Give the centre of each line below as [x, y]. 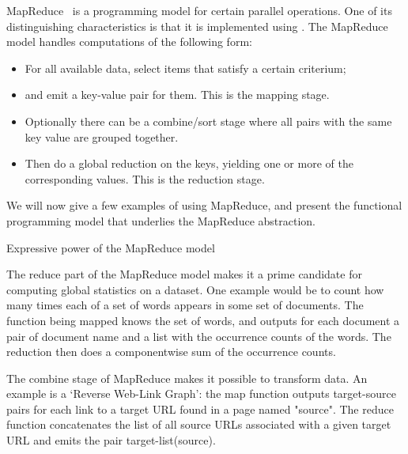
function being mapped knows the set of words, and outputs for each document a [203, 320]
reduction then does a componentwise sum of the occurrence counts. [171, 352]
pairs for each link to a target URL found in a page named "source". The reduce [200, 409]
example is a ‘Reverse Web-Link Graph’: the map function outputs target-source [201, 393]
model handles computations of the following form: [129, 42]
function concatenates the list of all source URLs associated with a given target [199, 424]
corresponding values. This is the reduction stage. [145, 178]
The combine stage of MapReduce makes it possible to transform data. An [187, 378]
